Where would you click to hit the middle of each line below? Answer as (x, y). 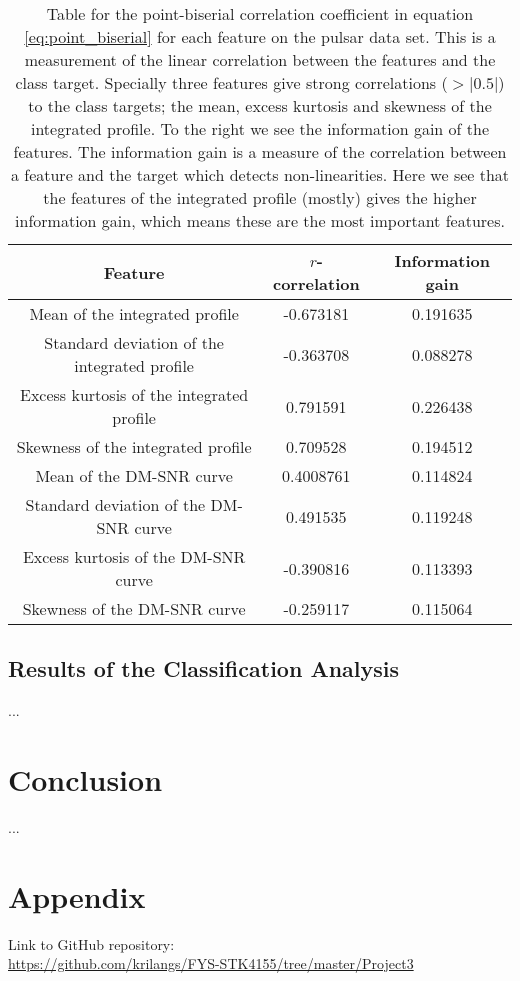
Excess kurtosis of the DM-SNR (134, 556)
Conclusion (85, 778)
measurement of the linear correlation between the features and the (260, 59)
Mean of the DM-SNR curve (134, 475)
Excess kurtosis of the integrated (134, 394)
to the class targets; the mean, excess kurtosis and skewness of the (260, 105)
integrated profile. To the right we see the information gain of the (260, 128)
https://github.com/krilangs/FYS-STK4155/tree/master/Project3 (211, 963)
